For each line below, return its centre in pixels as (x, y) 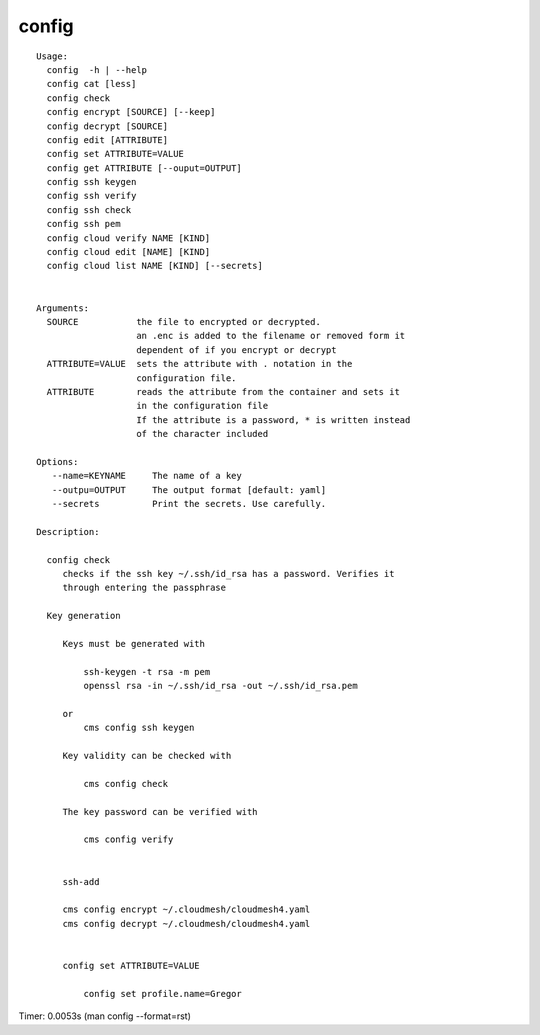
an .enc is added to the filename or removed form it (271, 336)
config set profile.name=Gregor (162, 993)
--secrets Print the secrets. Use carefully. (189, 504)
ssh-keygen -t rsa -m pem (147, 671)
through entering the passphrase (144, 588)
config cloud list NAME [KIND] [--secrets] (155, 266)
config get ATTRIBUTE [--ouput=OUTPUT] (144, 168)
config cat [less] (91, 84)
